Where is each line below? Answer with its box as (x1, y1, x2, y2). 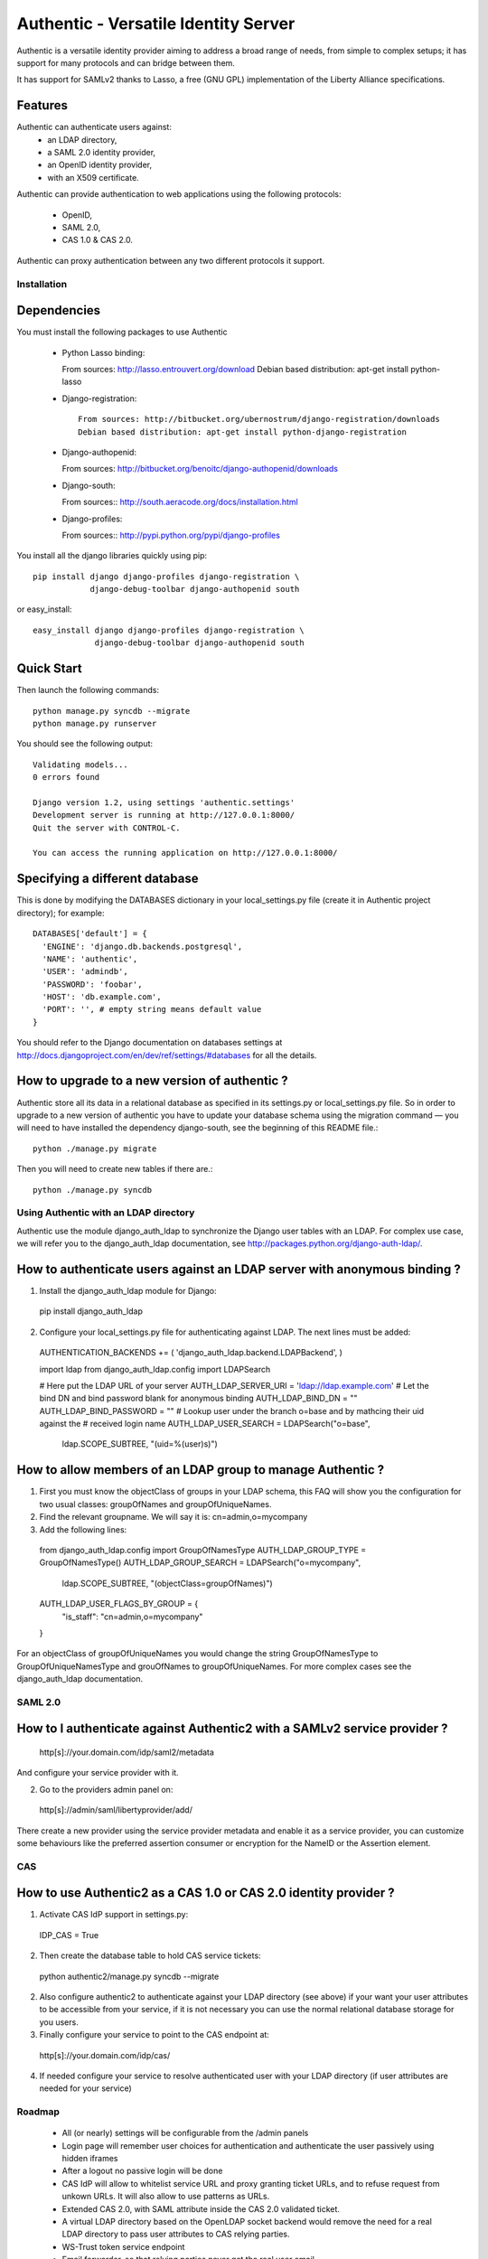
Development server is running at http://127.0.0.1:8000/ (33, 810, 296, 820)
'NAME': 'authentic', (42, 953, 138, 964)
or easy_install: (16, 604, 72, 614)
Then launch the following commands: (16, 685, 160, 696)
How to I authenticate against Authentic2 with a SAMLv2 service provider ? (16, 1721, 448, 1737)
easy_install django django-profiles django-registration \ (33, 624, 305, 635)
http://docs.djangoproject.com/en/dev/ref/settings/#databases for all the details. (16, 1049, 317, 1061)
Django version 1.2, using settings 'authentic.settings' (33, 797, 296, 808)
